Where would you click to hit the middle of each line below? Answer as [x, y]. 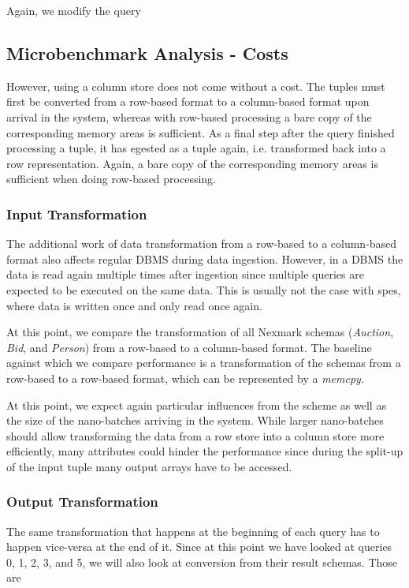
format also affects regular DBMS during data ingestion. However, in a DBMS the [205, 258]
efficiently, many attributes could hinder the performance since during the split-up [205, 451]
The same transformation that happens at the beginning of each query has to [193, 531]
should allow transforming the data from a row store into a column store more [195, 435]
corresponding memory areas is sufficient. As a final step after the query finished [201, 132]
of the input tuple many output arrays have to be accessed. [149, 466]
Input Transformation [77, 213]
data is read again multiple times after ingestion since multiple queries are [185, 274]
